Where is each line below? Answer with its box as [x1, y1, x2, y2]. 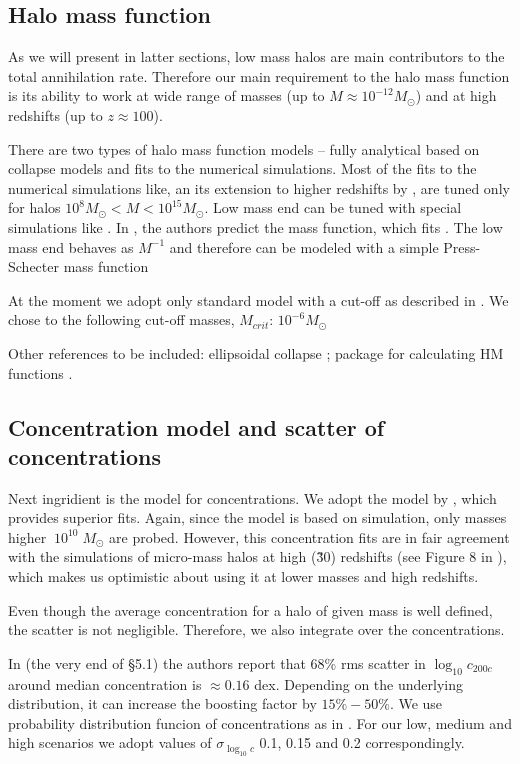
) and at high [415, 85, 497, 106]
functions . [8, 362, 73, 383]
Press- [443, 236, 481, 257]
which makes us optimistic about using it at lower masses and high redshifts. [8, 566, 479, 587]
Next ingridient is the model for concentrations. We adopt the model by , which [8, 487, 497, 508]
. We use [389, 693, 443, 714]
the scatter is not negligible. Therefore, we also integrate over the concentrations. [8, 619, 505, 640]
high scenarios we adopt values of [8, 732, 212, 753]
